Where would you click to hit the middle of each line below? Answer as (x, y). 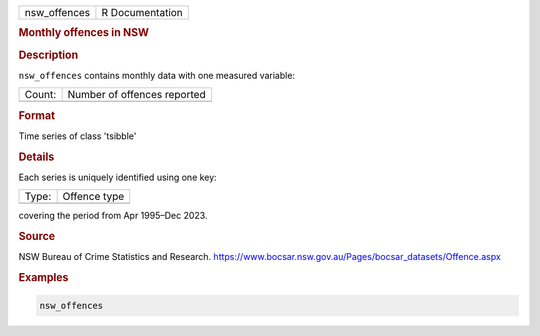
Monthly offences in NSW (84, 33)
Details (36, 157)
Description (48, 55)
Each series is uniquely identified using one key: (117, 177)
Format (36, 115)
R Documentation (142, 12)
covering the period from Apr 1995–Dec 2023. (113, 216)
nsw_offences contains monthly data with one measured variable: (156, 75)
